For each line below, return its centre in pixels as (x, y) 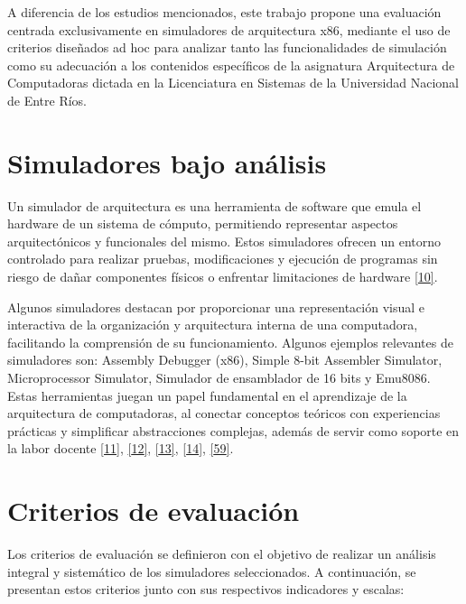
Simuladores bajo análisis (167, 162)
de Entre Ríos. (47, 100)
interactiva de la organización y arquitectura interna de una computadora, (213, 325)
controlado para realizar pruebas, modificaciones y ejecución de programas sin (223, 259)
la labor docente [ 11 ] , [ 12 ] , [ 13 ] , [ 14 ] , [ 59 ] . (121, 448)
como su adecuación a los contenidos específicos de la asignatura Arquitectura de (231, 65)
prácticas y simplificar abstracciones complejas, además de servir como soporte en (233, 430)
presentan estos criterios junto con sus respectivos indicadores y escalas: (206, 589)
